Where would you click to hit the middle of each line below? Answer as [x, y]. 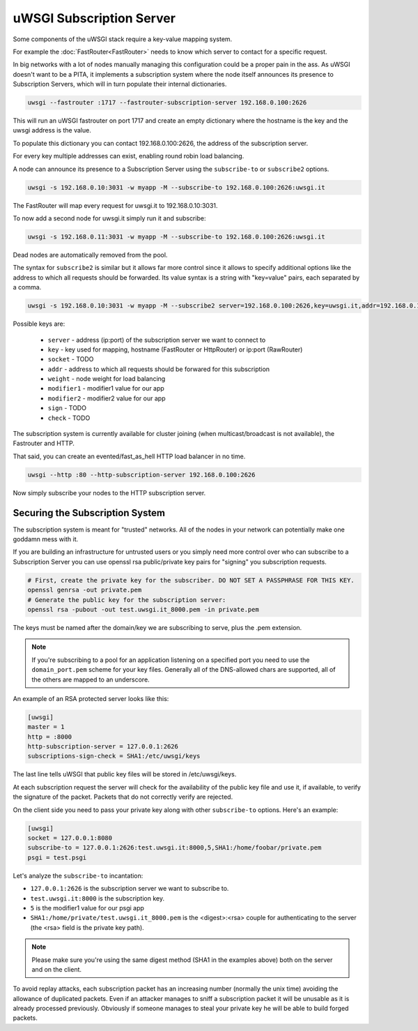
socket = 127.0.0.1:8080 [70, 838]
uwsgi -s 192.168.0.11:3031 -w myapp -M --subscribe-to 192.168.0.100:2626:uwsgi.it [176, 236]
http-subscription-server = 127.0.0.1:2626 [103, 747]
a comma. [27, 287]
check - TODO [69, 418]
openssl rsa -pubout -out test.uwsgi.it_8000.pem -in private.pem [143, 609]
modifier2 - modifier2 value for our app [107, 398]
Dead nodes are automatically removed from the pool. [90, 255]
